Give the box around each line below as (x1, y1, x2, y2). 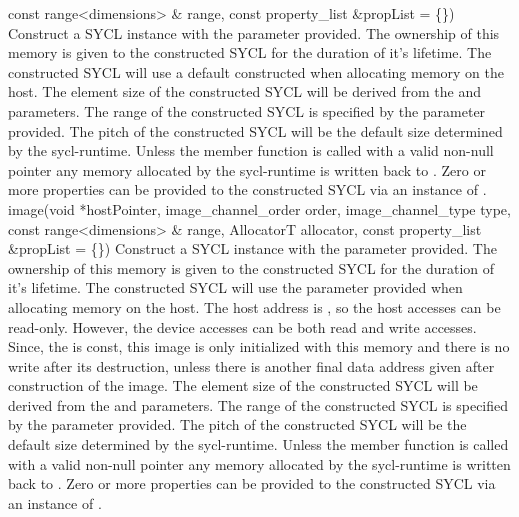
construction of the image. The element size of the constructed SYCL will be (8, 375, 478, 396)
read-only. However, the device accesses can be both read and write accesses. (8, 316, 477, 337)
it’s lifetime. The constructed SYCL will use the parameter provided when (8, 277, 463, 298)
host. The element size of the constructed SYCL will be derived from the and (8, 81, 482, 102)
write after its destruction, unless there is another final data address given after (8, 355, 495, 376)
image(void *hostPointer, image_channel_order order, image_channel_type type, (8, 198, 511, 219)
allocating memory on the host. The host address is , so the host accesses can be (8, 296, 501, 317)
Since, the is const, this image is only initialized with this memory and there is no (8, 336, 510, 357)
